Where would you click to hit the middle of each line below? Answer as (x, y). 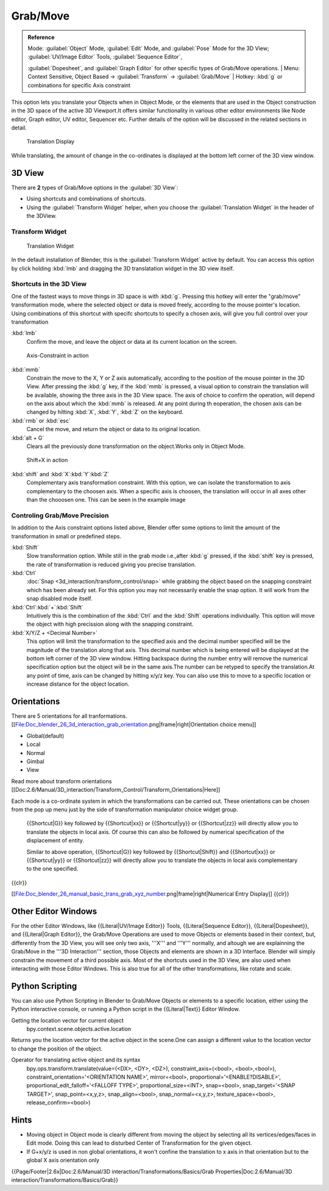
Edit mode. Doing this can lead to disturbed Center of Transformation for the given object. (139, 1143)
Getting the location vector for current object (68, 1020)
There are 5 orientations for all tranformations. (69, 716)
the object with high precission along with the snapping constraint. (110, 624)
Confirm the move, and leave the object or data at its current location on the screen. (132, 341)
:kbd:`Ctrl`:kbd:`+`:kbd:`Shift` (47, 607)
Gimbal (36, 762)
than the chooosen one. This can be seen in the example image (106, 500)
